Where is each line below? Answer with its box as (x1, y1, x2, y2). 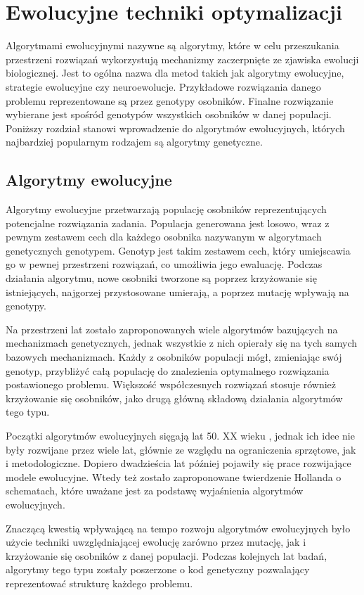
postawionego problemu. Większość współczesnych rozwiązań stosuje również (6, 377, 337, 392)
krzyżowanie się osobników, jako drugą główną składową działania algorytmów (6, 390, 343, 405)
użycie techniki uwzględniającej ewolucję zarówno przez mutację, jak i (6, 535, 306, 549)
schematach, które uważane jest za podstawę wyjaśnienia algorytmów (6, 483, 304, 498)
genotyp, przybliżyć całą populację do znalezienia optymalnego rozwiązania (6, 363, 330, 378)
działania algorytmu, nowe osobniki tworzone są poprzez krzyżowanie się (6, 271, 317, 286)
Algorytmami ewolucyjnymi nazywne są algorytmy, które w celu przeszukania (6, 38, 339, 53)
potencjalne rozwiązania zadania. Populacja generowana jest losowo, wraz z (6, 215, 330, 230)
